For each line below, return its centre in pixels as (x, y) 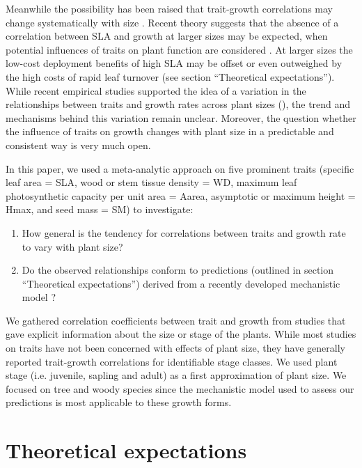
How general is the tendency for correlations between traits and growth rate (184, 232)
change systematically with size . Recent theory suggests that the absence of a (172, 22)
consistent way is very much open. (78, 145)
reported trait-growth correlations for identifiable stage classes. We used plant (172, 361)
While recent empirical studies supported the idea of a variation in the (156, 90)
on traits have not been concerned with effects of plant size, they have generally (175, 348)
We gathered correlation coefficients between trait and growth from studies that (176, 320)
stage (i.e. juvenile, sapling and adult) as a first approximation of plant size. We (176, 375)
